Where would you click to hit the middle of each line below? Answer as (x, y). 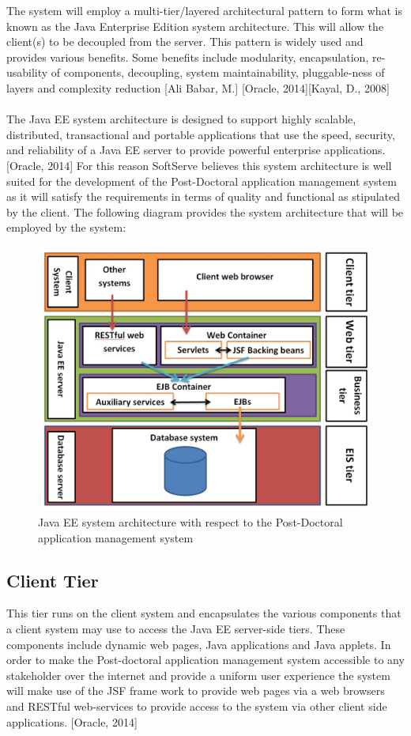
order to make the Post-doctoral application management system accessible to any (205, 660)
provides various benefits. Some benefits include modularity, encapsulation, (188, 57)
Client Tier (53, 580)
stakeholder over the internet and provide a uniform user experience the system (198, 675)
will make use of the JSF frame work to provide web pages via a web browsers (196, 691)
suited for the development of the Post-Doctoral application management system (202, 181)
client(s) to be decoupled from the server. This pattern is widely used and (185, 42)
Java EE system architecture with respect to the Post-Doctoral (190, 522)
